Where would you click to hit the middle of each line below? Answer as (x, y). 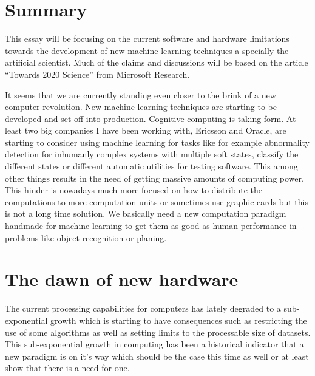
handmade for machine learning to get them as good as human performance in (151, 226)
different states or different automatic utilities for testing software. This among (151, 166)
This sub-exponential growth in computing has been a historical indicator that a (154, 344)
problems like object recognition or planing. (86, 237)
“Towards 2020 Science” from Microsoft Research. (97, 74)
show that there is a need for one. (67, 368)
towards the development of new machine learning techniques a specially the (147, 50)
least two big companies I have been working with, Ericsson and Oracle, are (146, 130)
